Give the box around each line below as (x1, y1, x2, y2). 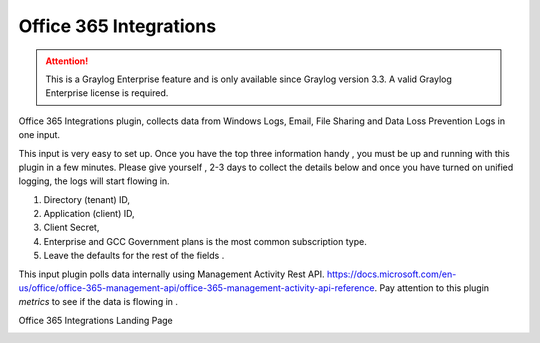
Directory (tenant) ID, (43, 193, 130, 205)
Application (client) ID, (43, 208, 135, 220)
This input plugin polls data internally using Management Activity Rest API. (18, 268, 325, 280)
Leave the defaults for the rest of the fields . (43, 250, 225, 262)
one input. (18, 129, 60, 141)
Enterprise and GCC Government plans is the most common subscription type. (43, 235, 367, 247)
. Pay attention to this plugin (374, 282, 490, 294)
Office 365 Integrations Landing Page (18, 314, 174, 326)
